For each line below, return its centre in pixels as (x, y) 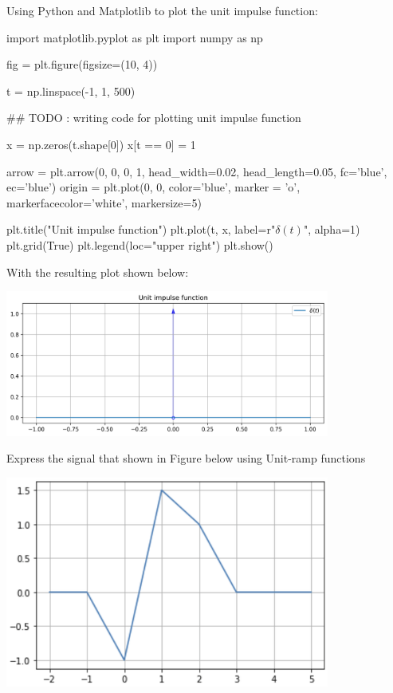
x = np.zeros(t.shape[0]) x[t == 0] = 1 (101, 144)
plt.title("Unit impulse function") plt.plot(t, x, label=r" (141, 229)
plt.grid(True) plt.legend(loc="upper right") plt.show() (140, 244)
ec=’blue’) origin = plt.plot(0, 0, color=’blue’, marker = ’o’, (153, 187)
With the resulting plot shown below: (98, 272)
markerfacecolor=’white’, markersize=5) (104, 202)
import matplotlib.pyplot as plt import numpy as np (135, 37)
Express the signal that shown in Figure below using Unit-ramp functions (186, 458)
